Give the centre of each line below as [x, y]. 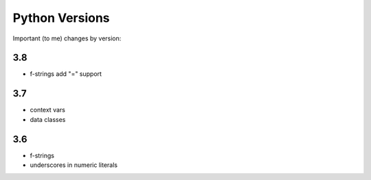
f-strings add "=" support [66, 74]
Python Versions [61, 18]
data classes [48, 119]
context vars [47, 110]
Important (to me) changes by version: [67, 38]
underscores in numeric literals [74, 165]
